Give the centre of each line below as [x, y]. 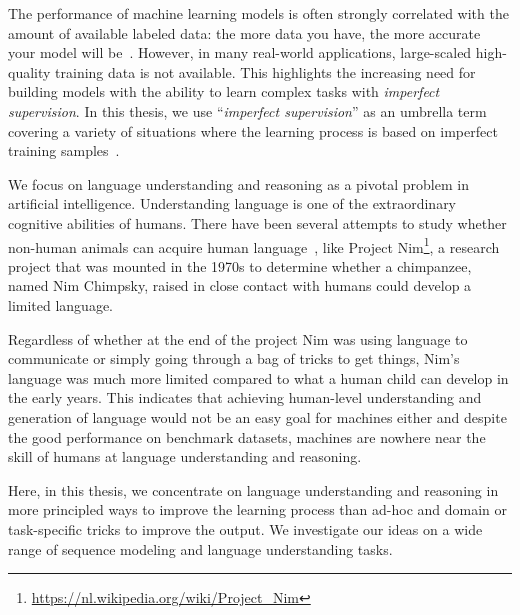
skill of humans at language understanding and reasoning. [185, 456]
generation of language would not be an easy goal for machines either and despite [257, 416]
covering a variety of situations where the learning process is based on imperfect [253, 130]
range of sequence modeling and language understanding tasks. [200, 548]
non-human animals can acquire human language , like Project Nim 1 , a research [254, 245]
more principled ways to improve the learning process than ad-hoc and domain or [258, 509]
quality [29, 71]
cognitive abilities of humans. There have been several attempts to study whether [257, 222]
